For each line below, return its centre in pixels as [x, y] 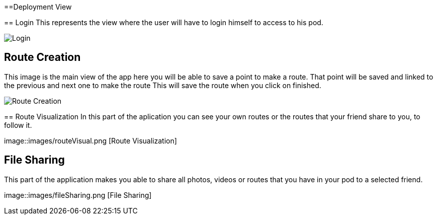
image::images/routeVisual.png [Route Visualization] [91, 140]
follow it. [18, 125]
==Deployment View [38, 7]
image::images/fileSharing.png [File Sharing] [78, 195]
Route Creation [42, 57]
